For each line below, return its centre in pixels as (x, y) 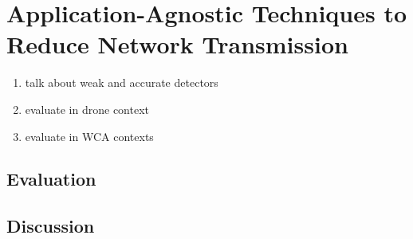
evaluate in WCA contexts (89, 136)
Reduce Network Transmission (177, 44)
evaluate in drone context (87, 109)
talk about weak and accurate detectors (122, 82)
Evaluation (51, 179)
